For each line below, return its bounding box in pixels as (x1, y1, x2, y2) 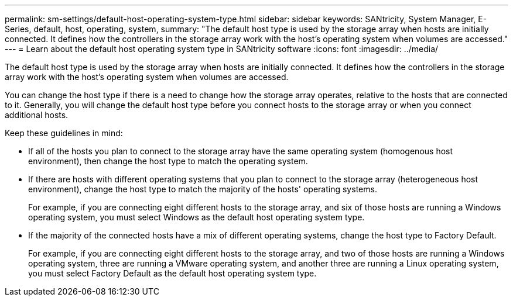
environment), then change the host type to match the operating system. (28, 156, 308, 166)
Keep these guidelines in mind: (5, 128, 123, 138)
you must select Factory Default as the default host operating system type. (28, 268, 317, 278)
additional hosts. (5, 110, 69, 120)
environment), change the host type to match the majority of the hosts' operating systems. (28, 184, 377, 194)
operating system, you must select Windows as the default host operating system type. (28, 212, 365, 222)
